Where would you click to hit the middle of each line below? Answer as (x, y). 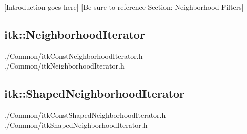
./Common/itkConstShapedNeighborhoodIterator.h (85, 115)
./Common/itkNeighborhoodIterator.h (64, 66)
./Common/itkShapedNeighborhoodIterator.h (76, 125)
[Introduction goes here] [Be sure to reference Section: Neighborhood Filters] (124, 7)
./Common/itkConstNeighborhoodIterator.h (74, 55)
